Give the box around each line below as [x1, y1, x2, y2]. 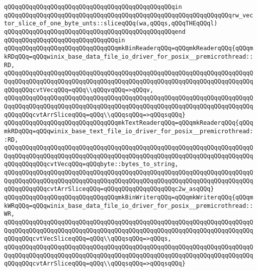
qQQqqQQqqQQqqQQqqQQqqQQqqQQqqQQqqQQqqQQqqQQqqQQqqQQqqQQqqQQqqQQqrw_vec [4, 11, 254, 19]
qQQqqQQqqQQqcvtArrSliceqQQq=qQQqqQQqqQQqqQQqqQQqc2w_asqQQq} [4, 185, 214, 193]
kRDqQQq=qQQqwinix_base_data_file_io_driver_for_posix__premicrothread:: [4, 53, 254, 60]
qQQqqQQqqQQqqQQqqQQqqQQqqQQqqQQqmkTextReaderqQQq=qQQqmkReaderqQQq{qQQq [4, 119, 254, 127]
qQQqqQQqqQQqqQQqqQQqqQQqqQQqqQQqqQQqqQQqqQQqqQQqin [4, 3, 182, 10]
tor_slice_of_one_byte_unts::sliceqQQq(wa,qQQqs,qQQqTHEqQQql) [4, 20, 218, 27]
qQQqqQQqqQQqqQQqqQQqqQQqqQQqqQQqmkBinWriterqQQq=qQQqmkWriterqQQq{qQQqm [4, 194, 254, 201]
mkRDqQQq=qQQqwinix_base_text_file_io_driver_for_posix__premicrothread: [4, 127, 254, 135]
